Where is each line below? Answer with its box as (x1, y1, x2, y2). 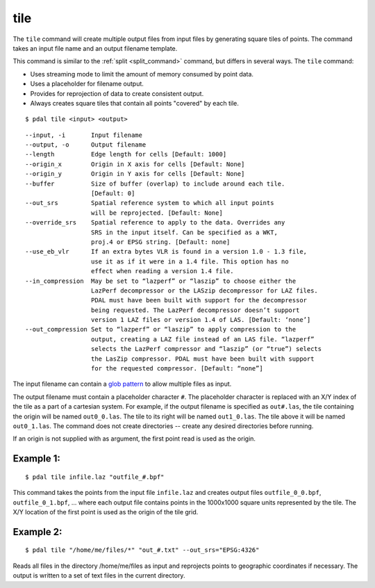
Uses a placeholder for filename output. (30, 80, 144, 88)
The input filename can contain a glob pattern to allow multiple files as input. (12, 379, 232, 389)
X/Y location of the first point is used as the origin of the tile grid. (12, 507, 199, 516)
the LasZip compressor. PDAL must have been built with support (90, 354, 315, 363)
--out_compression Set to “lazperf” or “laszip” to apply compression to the (25, 325, 297, 334)
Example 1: (12, 452, 60, 465)
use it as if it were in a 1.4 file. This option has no (90, 257, 289, 266)
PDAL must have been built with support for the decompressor (90, 296, 308, 304)
